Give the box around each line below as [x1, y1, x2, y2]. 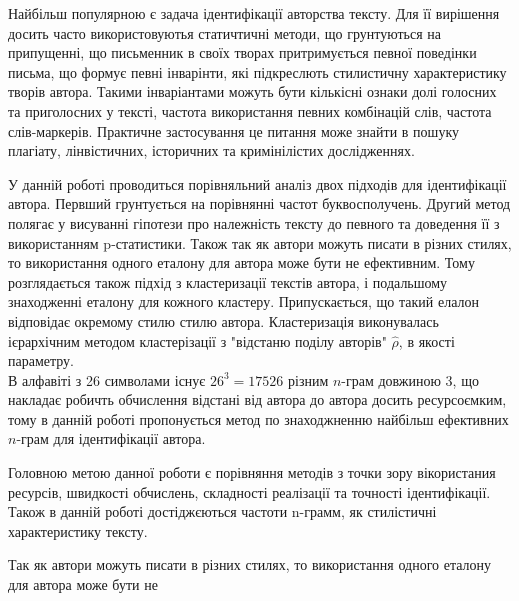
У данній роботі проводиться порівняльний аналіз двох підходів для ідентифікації [8, 173, 507, 194]
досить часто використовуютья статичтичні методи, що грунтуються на [8, 22, 441, 43]
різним [288, 369, 329, 390]
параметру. [8, 350, 74, 371]
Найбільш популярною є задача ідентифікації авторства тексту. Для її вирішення [8, 3, 500, 23]
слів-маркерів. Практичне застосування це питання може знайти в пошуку [8, 120, 459, 141]
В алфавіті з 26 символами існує [8, 369, 206, 390]
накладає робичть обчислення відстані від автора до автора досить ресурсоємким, [8, 389, 507, 410]
